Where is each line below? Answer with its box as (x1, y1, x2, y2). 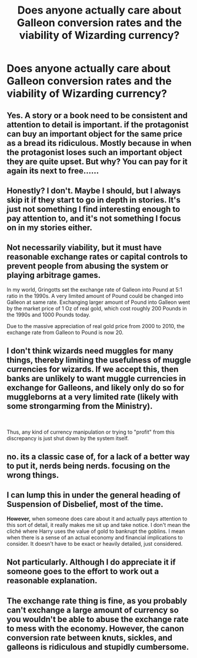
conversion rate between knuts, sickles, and (6, 633, 173, 643)
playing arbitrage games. (6, 270, 101, 280)
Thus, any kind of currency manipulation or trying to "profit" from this (6, 428, 175, 436)
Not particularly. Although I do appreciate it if (6, 557, 176, 567)
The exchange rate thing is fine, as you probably (6, 595, 188, 605)
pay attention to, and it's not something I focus (6, 213, 181, 223)
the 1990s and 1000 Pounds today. (6, 311, 91, 318)
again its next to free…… (6, 166, 99, 176)
